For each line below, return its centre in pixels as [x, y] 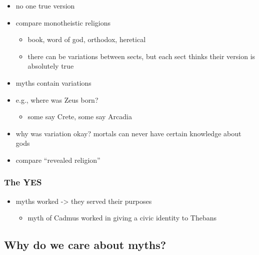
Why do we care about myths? [85, 245]
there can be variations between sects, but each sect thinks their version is [141, 56]
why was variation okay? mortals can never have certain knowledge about [128, 133]
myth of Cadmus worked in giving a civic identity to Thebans [122, 218]
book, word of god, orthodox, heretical [87, 39]
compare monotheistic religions [63, 22]
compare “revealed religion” [58, 160]
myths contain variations [53, 82]
